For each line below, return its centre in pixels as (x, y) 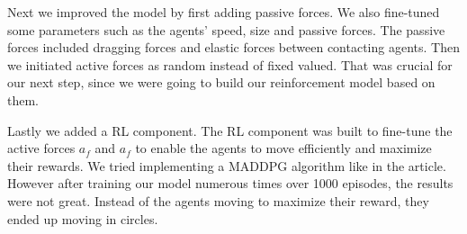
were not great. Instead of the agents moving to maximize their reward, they (218, 200)
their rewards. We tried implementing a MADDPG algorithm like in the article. (227, 165)
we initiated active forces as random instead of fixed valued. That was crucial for (230, 64)
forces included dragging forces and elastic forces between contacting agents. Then (233, 47)
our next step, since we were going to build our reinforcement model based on (221, 82)
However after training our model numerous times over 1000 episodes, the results (230, 183)
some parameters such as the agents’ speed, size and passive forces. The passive (226, 29)
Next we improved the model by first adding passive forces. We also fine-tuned (224, 12)
